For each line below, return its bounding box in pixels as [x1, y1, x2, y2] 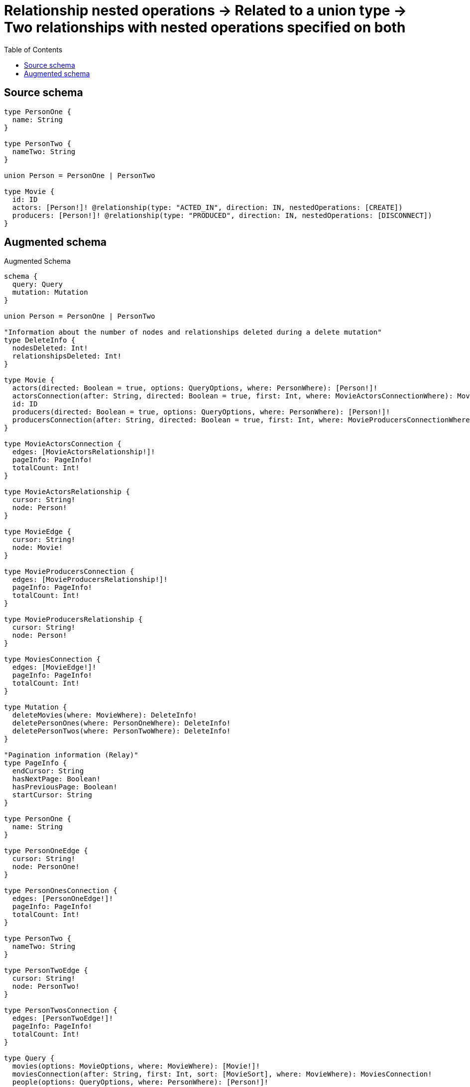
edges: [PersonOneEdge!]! [12, 895, 114, 903]
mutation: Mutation [12, 288, 88, 297]
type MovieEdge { [4, 528, 71, 536]
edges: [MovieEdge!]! [12, 663, 97, 672]
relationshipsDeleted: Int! [12, 352, 122, 361]
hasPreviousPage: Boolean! [12, 783, 117, 791]
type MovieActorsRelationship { [4, 488, 130, 496]
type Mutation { [4, 703, 67, 712]
